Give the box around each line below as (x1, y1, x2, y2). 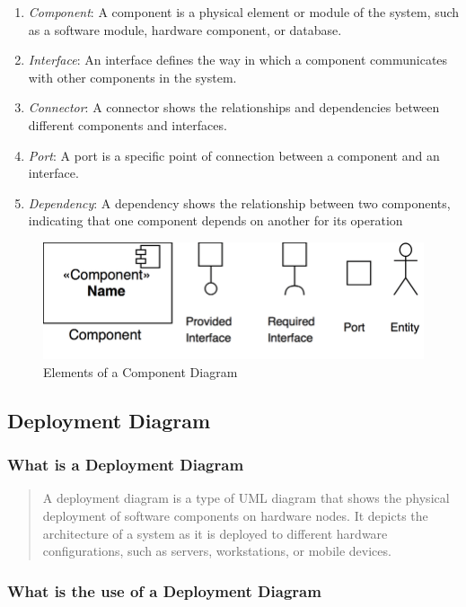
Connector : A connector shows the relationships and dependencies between (28, 98, 440, 117)
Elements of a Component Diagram (43, 362, 238, 381)
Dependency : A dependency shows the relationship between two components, (28, 193, 451, 212)
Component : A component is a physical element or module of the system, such (28, 3, 460, 21)
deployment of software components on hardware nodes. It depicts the (42, 506, 428, 524)
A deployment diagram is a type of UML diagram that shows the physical (42, 488, 450, 507)
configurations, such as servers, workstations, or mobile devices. (42, 541, 391, 560)
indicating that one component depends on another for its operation (28, 211, 403, 230)
